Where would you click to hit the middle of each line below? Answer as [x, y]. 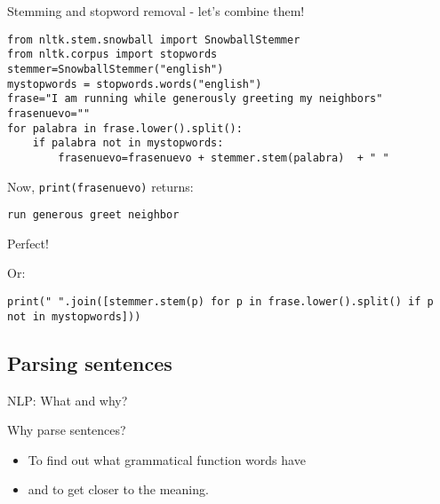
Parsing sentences [90, 362]
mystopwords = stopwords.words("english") [135, 84]
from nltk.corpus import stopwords [112, 55]
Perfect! [28, 243]
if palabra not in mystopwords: [128, 143]
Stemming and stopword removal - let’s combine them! [156, 11]
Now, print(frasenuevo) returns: [100, 186]
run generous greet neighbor [93, 215]
